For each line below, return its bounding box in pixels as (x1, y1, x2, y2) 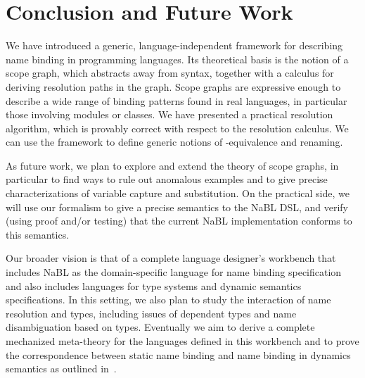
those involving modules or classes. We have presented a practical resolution (6, 107, 333, 122)
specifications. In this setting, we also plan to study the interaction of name (6, 292, 331, 307)
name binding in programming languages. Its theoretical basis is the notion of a (6, 51, 349, 66)
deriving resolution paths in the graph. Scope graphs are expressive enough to (6, 79, 341, 94)
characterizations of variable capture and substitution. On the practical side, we (6, 186, 350, 201)
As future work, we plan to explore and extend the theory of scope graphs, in (6, 158, 339, 172)
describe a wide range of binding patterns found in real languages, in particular (6, 93, 347, 108)
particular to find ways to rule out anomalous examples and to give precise (6, 172, 328, 187)
